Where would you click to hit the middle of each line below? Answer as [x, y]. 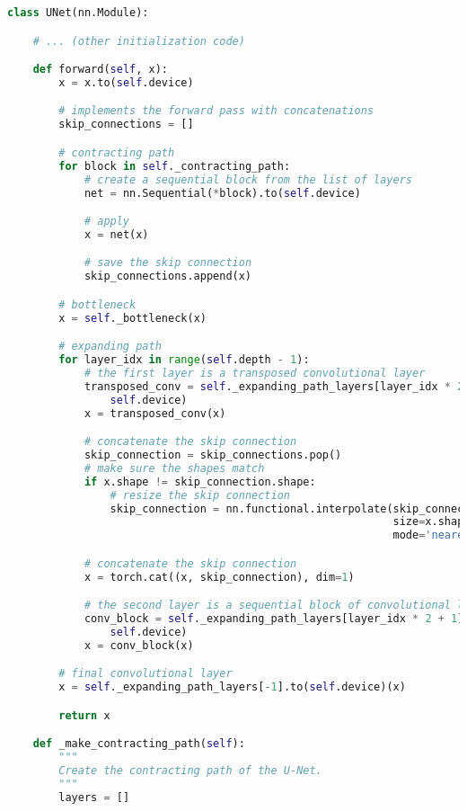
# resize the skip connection [200, 495]
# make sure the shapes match [174, 468]
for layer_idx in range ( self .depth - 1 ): [184, 360]
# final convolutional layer [145, 674]
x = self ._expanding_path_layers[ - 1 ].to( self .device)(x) [232, 687]
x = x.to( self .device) [126, 82]
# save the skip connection [168, 263]
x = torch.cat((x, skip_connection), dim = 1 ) [219, 577]
